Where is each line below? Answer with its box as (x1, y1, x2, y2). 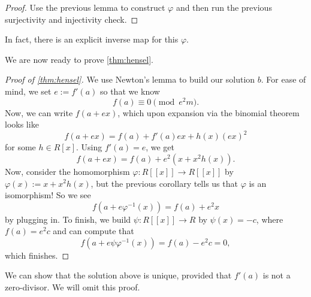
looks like (5, 118, 39, 131)
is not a (262, 269, 291, 281)
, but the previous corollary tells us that (90, 177, 238, 189)
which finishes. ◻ (5, 248, 70, 261)
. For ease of (261, 73, 306, 86)
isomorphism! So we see (5, 189, 91, 201)
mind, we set (5, 84, 52, 97)
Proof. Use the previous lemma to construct (5, 1, 165, 13)
